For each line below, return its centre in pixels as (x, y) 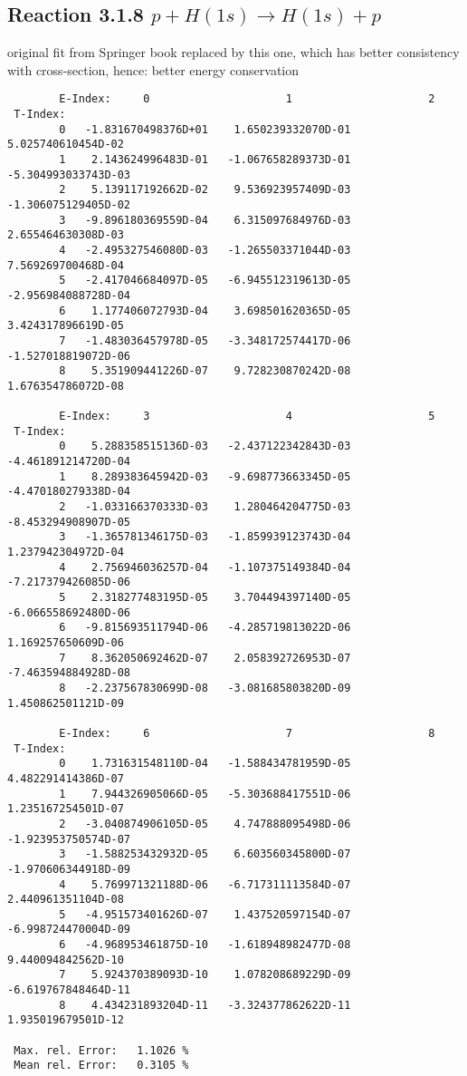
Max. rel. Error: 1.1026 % (101, 1050)
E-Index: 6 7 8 (247, 733)
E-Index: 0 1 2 (247, 99)
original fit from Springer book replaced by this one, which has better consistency (233, 52)
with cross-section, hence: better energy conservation (153, 69)
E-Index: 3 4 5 (247, 417)
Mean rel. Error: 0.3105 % (101, 1066)
